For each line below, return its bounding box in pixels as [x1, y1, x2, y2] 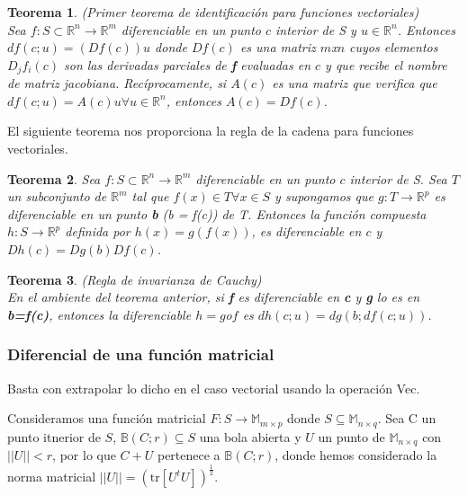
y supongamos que [274, 187, 373, 206]
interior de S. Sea [349, 169, 447, 188]
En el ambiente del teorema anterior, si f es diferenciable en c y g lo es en [7, 287, 420, 306]
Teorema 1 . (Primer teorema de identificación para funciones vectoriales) [7, 3, 419, 21]
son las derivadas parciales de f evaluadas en [64, 55, 311, 74]
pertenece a [157, 446, 220, 464]
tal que [131, 187, 169, 206]
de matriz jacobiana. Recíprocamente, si [7, 74, 227, 93]
